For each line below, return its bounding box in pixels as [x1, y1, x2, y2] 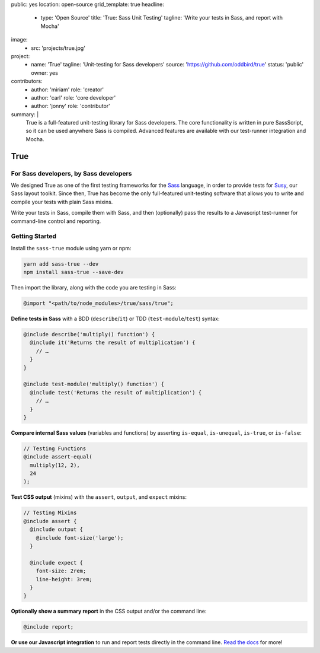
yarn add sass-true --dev [23, 260, 99, 267]
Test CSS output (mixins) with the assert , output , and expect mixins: [11, 493, 187, 501]
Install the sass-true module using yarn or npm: [11, 244, 132, 251]
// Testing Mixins [23, 509, 77, 516]
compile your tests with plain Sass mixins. [11, 198, 113, 205]
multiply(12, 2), [30, 461, 80, 469]
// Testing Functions [23, 445, 87, 452]
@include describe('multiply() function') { [23, 331, 155, 338]
